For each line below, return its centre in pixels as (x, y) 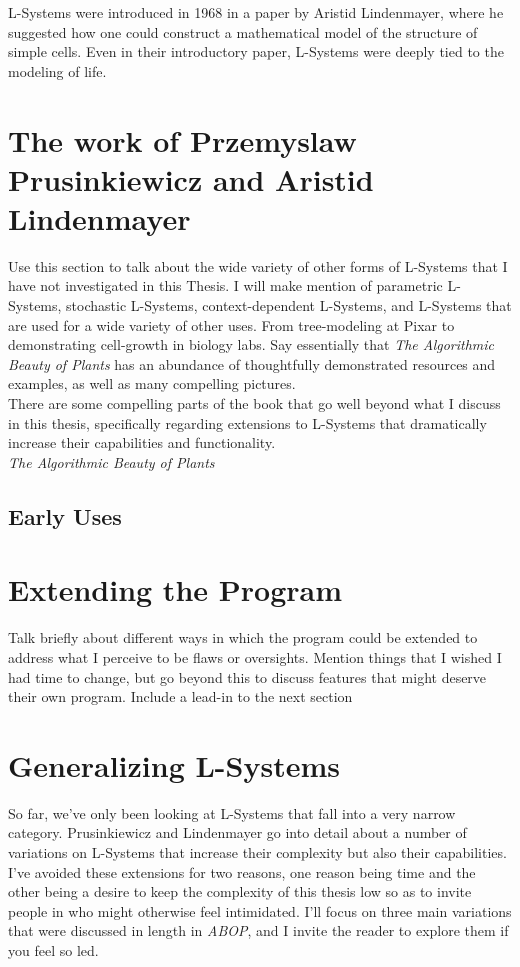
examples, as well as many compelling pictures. (152, 383)
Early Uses (65, 515)
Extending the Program (175, 589)
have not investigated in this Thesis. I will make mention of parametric (225, 285)
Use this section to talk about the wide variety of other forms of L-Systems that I (258, 265)
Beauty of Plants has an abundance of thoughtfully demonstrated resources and (252, 363)
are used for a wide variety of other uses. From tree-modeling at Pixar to (231, 324)
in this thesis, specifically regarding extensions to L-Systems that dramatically (247, 422)
